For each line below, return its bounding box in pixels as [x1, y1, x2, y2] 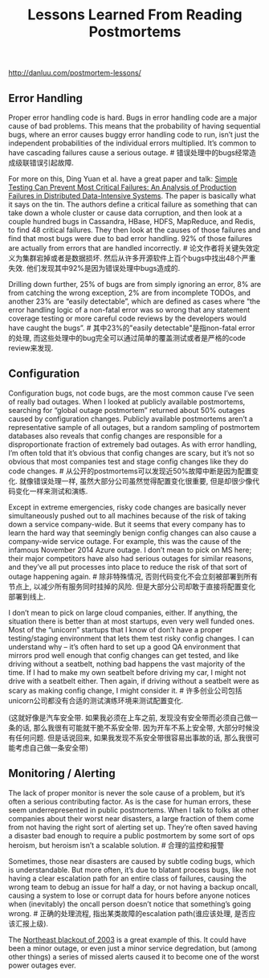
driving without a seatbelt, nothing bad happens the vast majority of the [8, 659, 246, 669]
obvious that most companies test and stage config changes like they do [8, 456, 249, 466]
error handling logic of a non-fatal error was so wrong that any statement [8, 305, 251, 314]
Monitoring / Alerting [8, 767, 116, 780]
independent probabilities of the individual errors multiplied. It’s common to [8, 138, 257, 148]
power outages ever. [8, 960, 76, 970]
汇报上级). [14, 919, 49, 928]
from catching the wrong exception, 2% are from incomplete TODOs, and [8, 288, 251, 297]
